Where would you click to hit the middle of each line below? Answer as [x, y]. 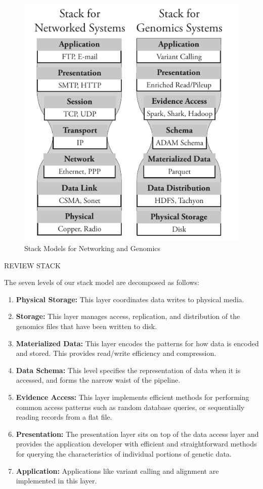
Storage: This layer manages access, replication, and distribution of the [128, 316]
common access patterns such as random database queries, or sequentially [130, 407]
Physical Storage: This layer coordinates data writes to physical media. [130, 299]
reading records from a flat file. [64, 417]
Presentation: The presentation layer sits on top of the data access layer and [137, 434]
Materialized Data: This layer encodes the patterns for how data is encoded [137, 343]
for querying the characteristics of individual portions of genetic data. [124, 454]
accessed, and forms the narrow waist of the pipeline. [98, 380]
